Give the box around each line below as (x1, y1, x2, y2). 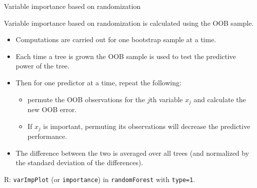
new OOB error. (27, 104, 77, 115)
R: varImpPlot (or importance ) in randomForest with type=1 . (4, 174, 195, 184)
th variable (150, 94, 183, 104)
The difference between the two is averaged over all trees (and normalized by (15, 147, 249, 158)
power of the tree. (15, 61, 69, 71)
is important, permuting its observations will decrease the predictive (43, 121, 251, 131)
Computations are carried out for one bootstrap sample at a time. (15, 34, 216, 45)
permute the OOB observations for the (27, 94, 145, 104)
